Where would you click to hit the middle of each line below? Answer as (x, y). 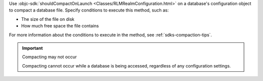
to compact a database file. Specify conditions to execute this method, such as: (89, 10)
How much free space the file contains (60, 26)
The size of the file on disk (48, 19)
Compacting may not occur (50, 57)
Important (33, 48)
